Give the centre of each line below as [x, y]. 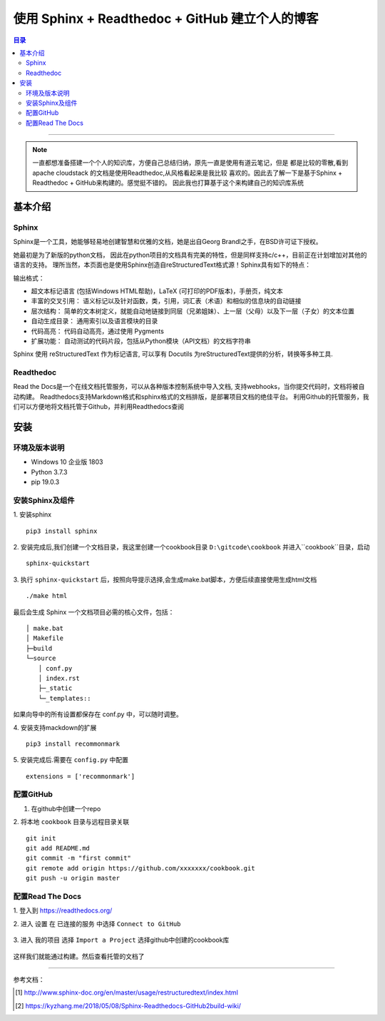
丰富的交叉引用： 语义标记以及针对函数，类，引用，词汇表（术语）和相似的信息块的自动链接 [166, 301]
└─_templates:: [65, 698]
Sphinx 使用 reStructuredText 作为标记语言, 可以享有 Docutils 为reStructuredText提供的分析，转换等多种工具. [173, 354]
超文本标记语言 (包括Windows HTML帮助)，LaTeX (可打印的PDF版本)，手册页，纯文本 [157, 291]
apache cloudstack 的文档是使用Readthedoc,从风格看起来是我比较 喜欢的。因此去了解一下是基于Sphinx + [187, 173]
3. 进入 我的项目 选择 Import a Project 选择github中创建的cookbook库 [121, 940]
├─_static [55, 688]
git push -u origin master [73, 878]
